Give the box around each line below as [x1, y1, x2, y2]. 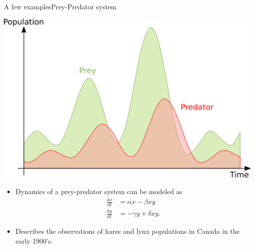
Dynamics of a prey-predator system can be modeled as [15, 186, 182, 197]
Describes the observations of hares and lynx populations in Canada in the [15, 226, 240, 236]
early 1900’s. [15, 235, 53, 246]
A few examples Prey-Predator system [4, 1, 117, 11]
